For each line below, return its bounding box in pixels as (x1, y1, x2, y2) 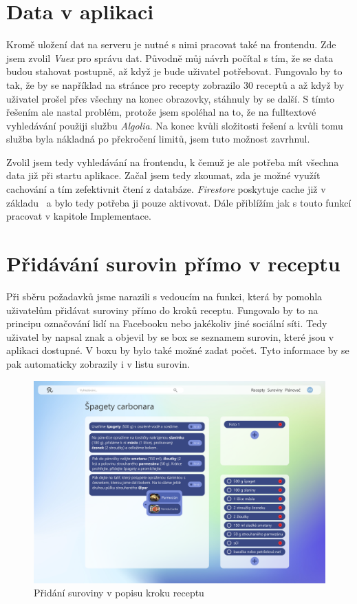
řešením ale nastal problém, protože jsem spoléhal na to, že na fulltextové (6, 105, 316, 119)
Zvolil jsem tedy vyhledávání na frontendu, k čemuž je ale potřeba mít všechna (6, 154, 339, 169)
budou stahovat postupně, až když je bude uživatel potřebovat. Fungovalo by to (6, 64, 343, 79)
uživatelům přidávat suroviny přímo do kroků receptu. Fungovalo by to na (6, 302, 318, 317)
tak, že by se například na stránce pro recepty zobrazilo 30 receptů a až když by (6, 77, 345, 92)
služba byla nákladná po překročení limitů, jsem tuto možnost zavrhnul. (6, 132, 310, 146)
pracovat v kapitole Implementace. (6, 209, 151, 223)
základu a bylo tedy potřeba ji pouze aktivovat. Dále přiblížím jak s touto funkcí (6, 195, 351, 209)
